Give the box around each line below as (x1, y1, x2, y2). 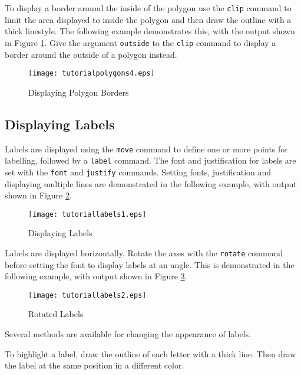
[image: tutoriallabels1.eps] (28, 210, 147, 219)
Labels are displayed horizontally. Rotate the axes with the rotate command (5, 246, 283, 259)
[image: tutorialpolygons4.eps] (28, 69, 155, 78)
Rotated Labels (28, 308, 84, 320)
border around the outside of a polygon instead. (5, 48, 177, 60)
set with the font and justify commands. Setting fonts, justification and (5, 165, 272, 178)
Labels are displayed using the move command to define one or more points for (5, 142, 288, 155)
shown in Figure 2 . (5, 189, 72, 201)
